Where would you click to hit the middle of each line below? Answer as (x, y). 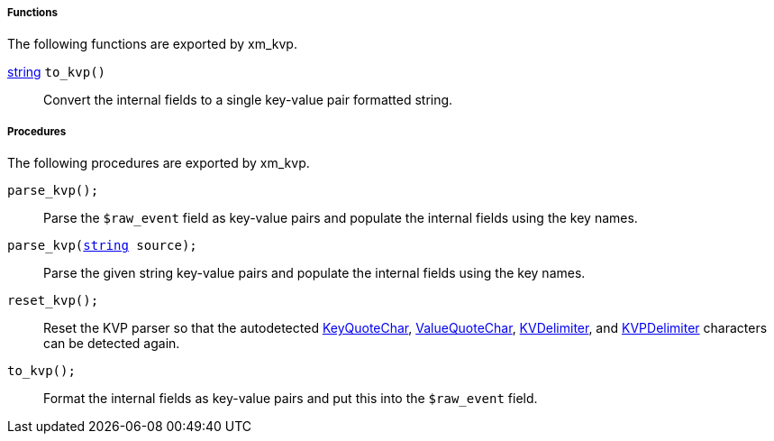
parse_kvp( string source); (102, 246)
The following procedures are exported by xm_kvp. (159, 163)
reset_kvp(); (53, 301)
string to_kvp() (56, 72)
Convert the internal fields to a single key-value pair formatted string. (248, 100)
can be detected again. (112, 344)
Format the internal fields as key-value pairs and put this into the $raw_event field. (291, 399)
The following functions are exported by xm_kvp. (152, 44)
